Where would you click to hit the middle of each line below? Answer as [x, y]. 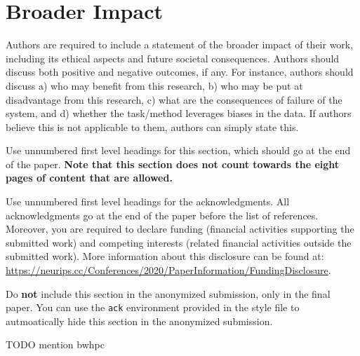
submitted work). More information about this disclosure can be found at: [165, 256]
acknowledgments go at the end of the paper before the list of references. [162, 215]
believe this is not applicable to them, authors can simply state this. [152, 126]
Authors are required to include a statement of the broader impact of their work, [180, 44]
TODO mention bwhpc [55, 344]
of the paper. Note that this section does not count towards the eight [173, 164]
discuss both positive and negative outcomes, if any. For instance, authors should [180, 72]
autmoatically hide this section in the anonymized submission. [139, 321]
